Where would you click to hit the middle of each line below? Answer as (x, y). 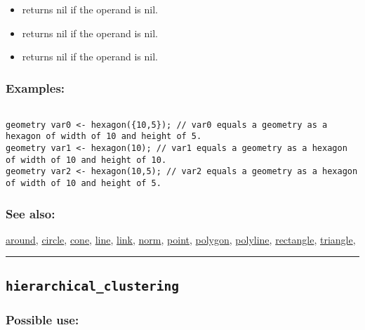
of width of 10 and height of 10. (86, 160)
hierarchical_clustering (93, 286)
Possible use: (42, 319)
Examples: (35, 87)
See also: (31, 213)
